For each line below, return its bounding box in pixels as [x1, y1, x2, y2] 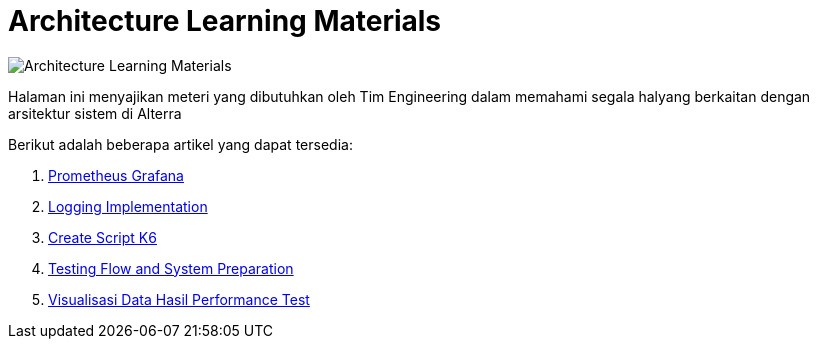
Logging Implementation [48, 197, 208, 215]
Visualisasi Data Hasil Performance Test [48, 290, 310, 308]
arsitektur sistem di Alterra [8, 104, 182, 122]
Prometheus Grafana [48, 166, 184, 184]
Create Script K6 [48, 228, 157, 246]
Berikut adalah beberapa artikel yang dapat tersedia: [8, 135, 353, 153]
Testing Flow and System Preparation [48, 259, 294, 277]
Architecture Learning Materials [8, 4, 442, 38]
